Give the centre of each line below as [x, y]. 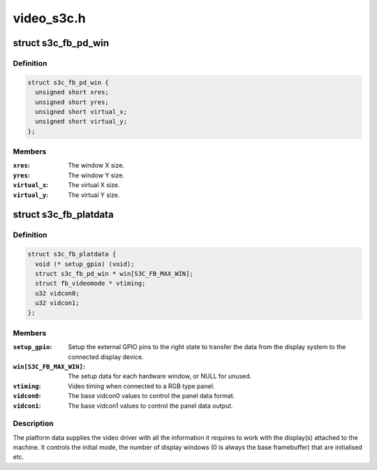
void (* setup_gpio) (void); [85, 264]
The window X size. [96, 166]
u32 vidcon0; [57, 293]
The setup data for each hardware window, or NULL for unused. [160, 376]
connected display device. [106, 357]
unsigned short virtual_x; [81, 111]
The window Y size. [96, 175]
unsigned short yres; [72, 102]
